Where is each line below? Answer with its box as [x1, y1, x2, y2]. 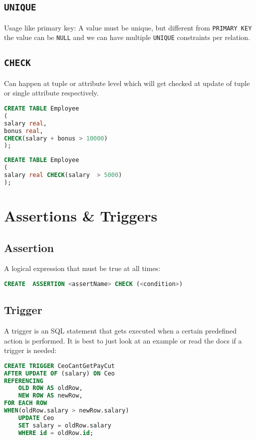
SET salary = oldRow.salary [18, 421, 111, 429]
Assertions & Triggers [4, 205, 158, 225]
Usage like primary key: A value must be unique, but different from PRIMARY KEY [4, 22, 252, 32]
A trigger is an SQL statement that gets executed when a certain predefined [4, 325, 237, 336]
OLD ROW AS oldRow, [18, 384, 83, 392]
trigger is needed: [4, 345, 57, 355]
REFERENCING [4, 377, 43, 384]
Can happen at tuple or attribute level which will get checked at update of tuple [4, 77, 250, 88]
